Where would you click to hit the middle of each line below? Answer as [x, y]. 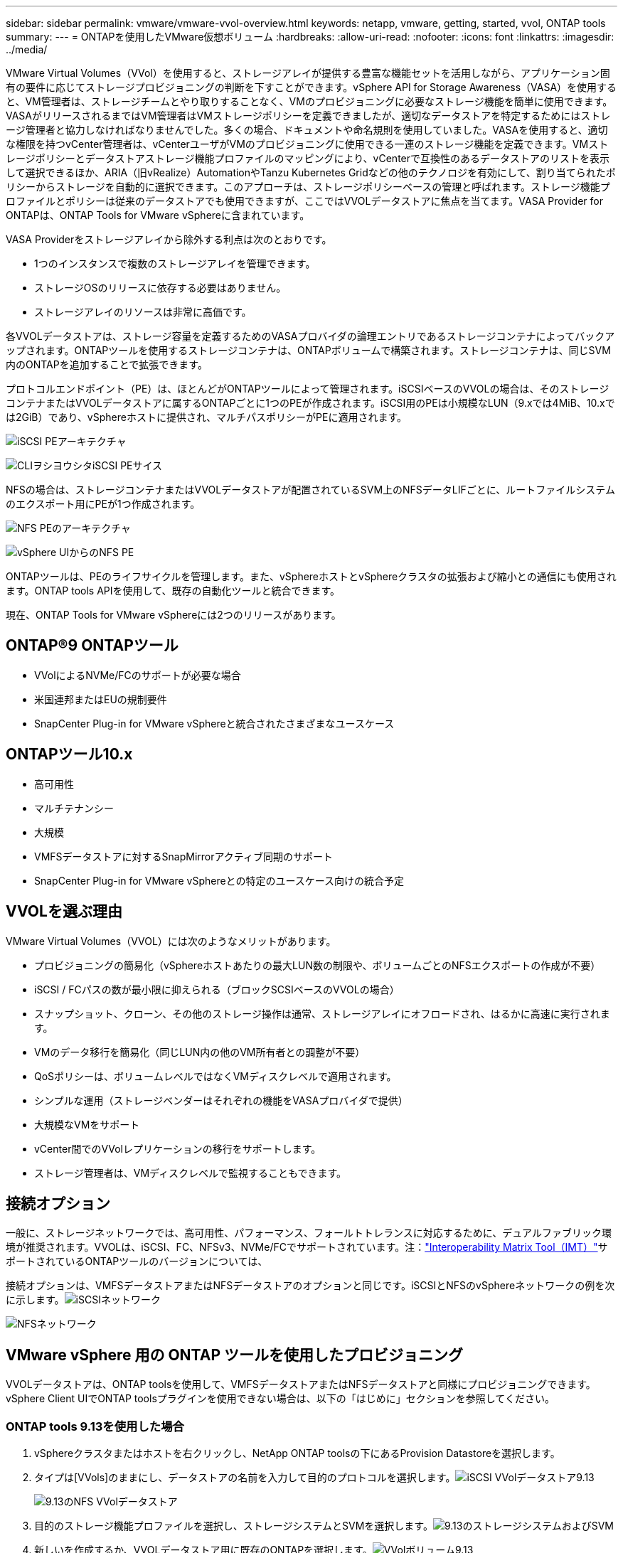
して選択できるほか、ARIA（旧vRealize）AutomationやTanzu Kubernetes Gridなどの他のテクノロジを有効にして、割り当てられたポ [311, 172]
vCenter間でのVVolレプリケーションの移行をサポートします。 [178, 1148]
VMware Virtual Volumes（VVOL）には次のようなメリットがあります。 [171, 941]
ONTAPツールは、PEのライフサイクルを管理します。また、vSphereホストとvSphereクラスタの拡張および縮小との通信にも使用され [311, 576]
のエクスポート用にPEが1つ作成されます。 [103, 504]
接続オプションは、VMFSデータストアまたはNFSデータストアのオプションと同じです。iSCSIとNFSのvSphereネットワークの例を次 [310, 1286]
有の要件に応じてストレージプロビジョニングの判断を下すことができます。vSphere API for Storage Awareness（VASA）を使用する [311, 87]
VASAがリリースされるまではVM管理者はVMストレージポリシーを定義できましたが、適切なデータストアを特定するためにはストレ [308, 116]
